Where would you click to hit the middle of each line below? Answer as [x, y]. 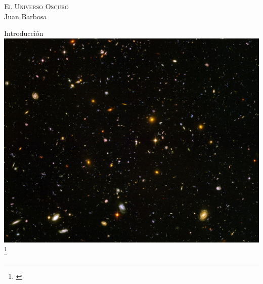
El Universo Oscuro [36, 6]
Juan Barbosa [26, 16]
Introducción [24, 33]
